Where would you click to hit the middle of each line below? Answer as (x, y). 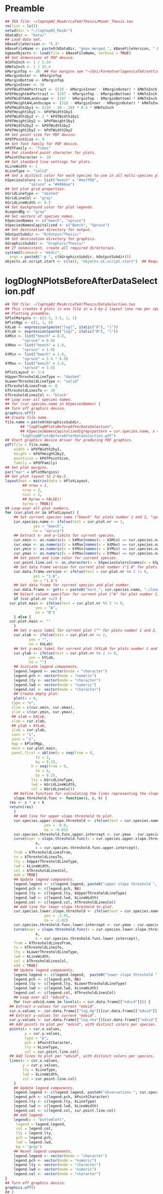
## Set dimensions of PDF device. (40, 57)
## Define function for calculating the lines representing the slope (87, 794)
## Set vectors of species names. (40, 216)
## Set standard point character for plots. (51, 153)
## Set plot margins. (27, 467)
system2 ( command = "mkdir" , (33, 252)
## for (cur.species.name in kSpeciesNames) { (53, 404)
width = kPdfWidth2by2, (38, 449)
